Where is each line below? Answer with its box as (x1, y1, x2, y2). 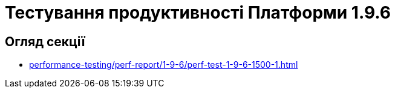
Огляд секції (5, 34, 85, 49)
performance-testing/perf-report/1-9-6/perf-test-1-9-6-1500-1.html (29, 59, 298, 70)
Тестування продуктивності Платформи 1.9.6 (5, 2, 391, 23)
